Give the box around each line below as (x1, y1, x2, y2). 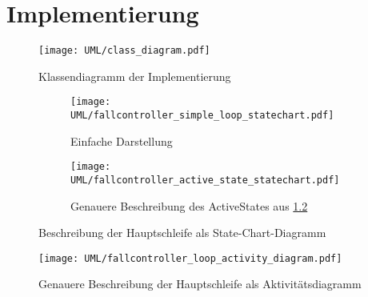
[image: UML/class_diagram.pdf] (38, 45, 210, 57)
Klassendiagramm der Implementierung (38, 67, 231, 84)
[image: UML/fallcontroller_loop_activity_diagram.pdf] (38, 252, 342, 264)
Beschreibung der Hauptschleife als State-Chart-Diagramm (38, 224, 326, 241)
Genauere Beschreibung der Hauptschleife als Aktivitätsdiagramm (38, 275, 362, 292)
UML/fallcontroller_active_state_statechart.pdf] (70, 174, 340, 186)
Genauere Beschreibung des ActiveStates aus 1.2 (70, 197, 308, 214)
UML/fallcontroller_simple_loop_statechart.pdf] (70, 110, 334, 122)
